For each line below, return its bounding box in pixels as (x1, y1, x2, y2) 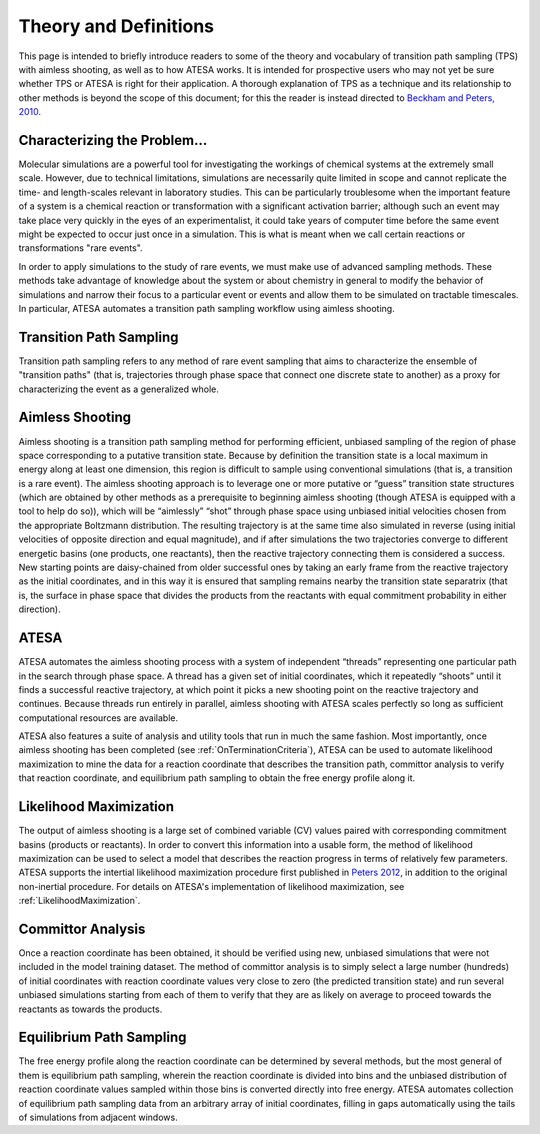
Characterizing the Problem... (18, 131, 208, 149)
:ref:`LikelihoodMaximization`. (18, 895, 141, 907)
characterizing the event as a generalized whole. (18, 383, 219, 395)
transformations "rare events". (18, 242, 144, 254)
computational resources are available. (18, 711, 179, 724)
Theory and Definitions (18, 15, 215, 37)
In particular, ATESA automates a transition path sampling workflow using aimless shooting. (18, 302, 395, 314)
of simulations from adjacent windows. (18, 1111, 179, 1124)
